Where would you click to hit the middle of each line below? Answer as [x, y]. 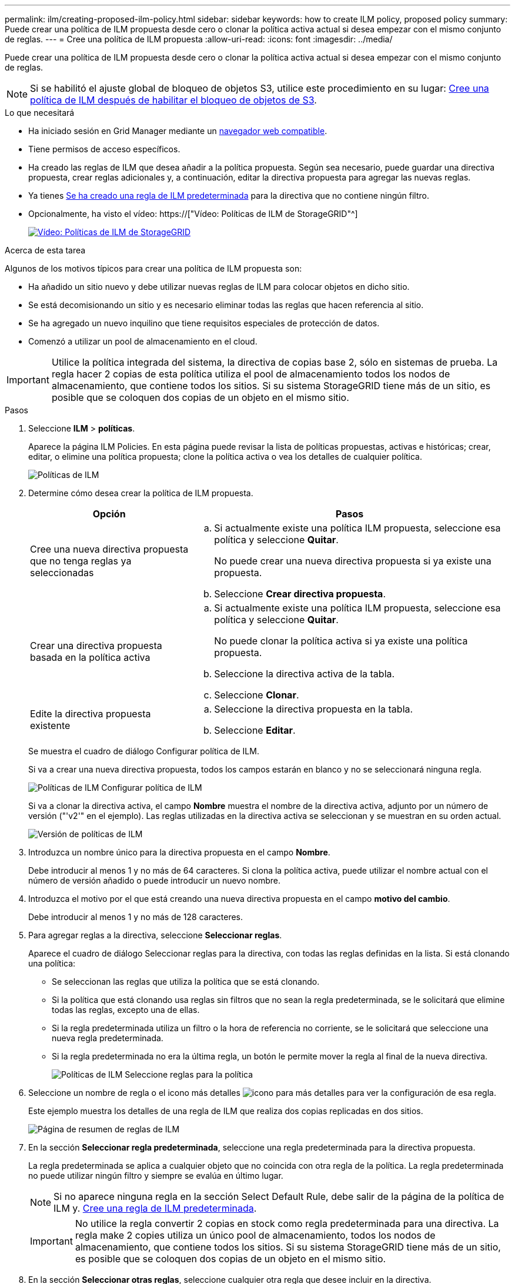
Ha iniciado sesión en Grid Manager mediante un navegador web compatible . [178, 131]
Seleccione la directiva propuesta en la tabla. [314, 709]
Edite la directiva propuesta [91, 714]
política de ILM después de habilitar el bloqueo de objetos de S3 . [173, 100]
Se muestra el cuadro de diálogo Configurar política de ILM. [144, 751]
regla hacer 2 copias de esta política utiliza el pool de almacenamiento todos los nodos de [251, 374]
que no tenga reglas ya [81, 561]
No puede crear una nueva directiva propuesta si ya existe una [353, 561]
